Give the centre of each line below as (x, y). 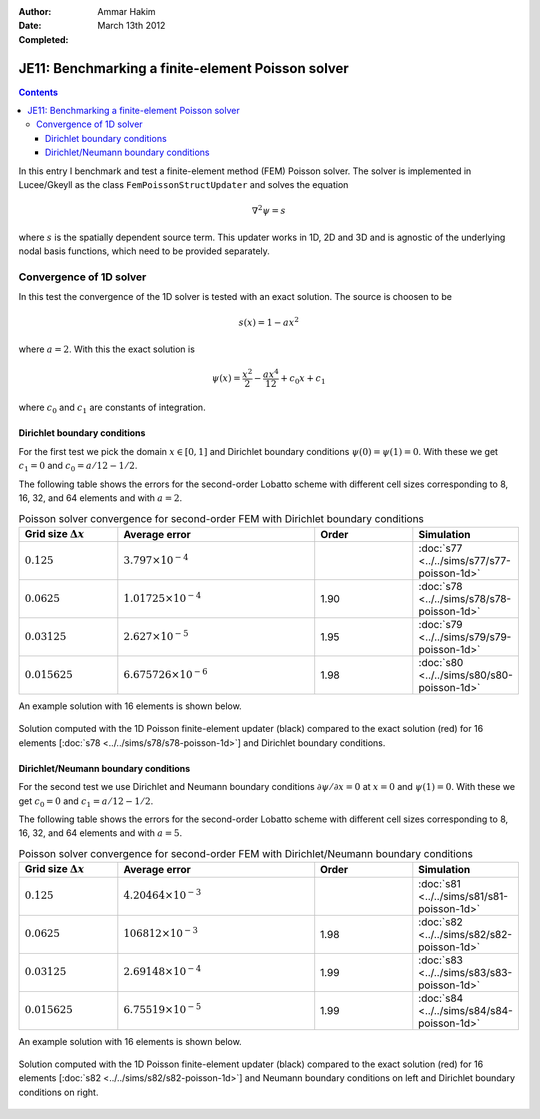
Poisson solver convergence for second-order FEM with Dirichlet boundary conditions (221, 518)
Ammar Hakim (126, 11)
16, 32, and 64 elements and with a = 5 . (100, 833)
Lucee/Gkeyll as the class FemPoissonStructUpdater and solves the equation (183, 185)
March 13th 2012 (131, 26)
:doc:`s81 (440, 883)
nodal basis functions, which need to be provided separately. (144, 251)
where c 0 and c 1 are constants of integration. (112, 408)
